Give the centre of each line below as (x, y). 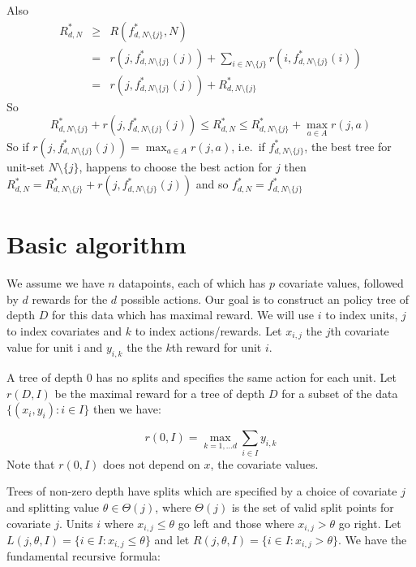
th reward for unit (217, 347)
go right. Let (370, 523)
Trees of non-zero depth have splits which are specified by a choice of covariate (202, 491)
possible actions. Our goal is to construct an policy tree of (264, 299)
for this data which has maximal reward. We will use (183, 315)
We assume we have (56, 283)
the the (144, 347)
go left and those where (236, 523)
